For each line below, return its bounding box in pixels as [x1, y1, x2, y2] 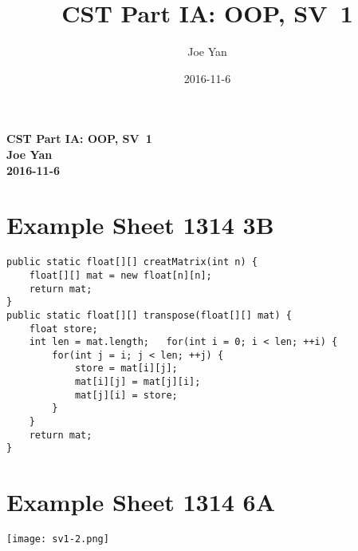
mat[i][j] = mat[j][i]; [74, 376, 201, 388]
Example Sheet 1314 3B [6, 208, 274, 241]
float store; [29, 323, 98, 335]
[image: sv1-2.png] [6, 533, 109, 545]
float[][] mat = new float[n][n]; [29, 269, 212, 281]
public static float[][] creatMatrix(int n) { [6, 256, 258, 268]
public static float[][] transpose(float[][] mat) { [6, 309, 292, 321]
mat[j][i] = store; [74, 389, 178, 401]
